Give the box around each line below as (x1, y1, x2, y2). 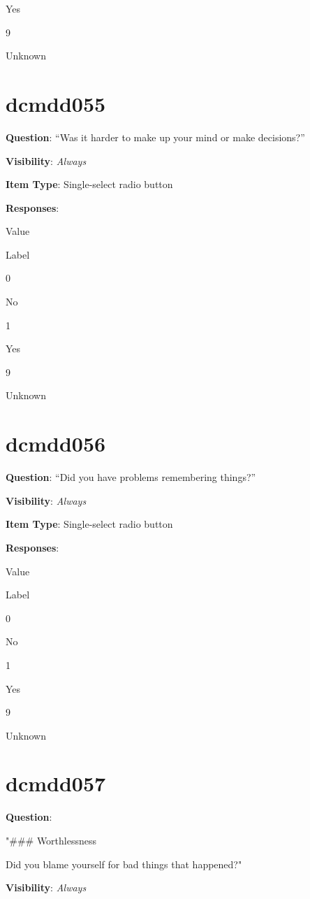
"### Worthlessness (6, 833, 97, 847)
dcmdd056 (6, 429, 106, 458)
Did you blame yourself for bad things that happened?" (6, 856, 242, 871)
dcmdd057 (6, 769, 106, 798)
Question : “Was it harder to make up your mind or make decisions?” (6, 129, 305, 144)
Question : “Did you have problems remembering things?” (6, 470, 256, 484)
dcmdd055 (6, 89, 106, 117)
